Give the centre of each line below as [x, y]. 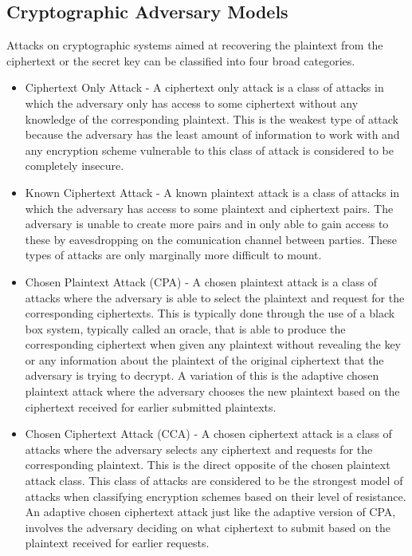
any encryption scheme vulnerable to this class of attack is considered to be [209, 150]
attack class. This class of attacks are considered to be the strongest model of [214, 481]
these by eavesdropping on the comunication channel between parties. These [211, 239]
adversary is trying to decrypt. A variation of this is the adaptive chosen [202, 375]
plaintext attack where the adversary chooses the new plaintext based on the [212, 391]
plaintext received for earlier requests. [117, 543]
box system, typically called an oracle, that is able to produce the [185, 328]
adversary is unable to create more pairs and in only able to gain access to [207, 224]
